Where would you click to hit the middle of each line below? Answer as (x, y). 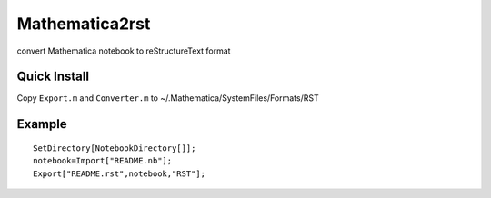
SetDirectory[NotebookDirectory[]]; (115, 148)
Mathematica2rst (84, 24)
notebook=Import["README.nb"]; (103, 161)
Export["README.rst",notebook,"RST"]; (120, 173)
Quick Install (53, 77)
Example (42, 124)
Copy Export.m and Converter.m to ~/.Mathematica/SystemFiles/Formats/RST (168, 98)
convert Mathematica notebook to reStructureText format (124, 51)
